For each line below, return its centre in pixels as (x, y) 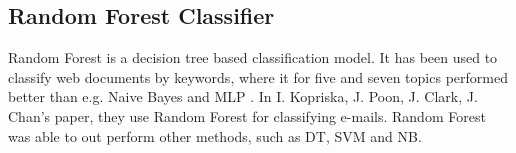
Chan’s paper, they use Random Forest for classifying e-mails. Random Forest (247, 115)
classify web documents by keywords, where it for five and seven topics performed (258, 76)
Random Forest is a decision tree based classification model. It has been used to (253, 57)
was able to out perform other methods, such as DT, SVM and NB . (215, 135)
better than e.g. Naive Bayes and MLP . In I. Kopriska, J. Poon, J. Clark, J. (243, 96)
